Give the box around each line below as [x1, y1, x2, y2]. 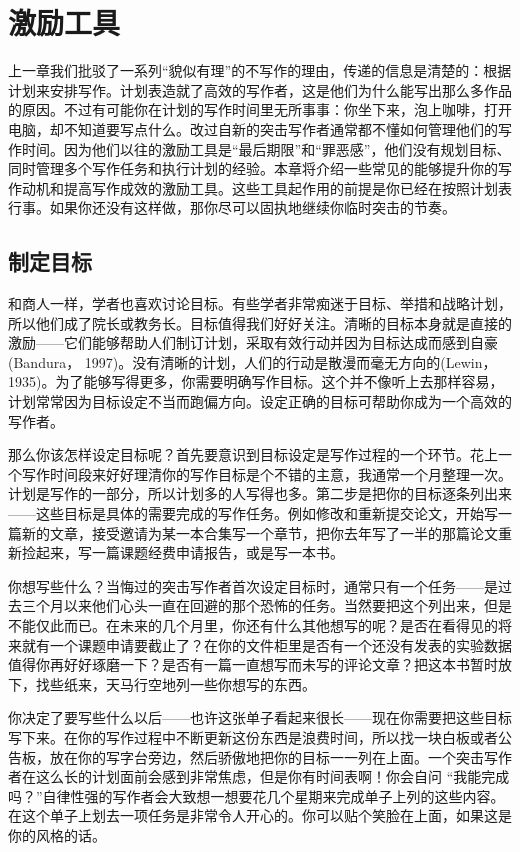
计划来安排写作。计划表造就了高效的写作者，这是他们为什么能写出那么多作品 [8, 79, 512, 100]
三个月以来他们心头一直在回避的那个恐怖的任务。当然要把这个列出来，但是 [21, 595, 512, 616]
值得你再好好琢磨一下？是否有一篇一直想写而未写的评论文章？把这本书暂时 [8, 654, 498, 675]
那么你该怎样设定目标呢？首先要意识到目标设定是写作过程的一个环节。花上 [8, 444, 498, 465]
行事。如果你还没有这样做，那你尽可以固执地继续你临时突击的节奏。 [8, 197, 456, 218]
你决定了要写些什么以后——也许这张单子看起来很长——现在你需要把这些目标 [8, 707, 512, 728]
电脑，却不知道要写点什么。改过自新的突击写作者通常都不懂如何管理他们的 [8, 118, 498, 139]
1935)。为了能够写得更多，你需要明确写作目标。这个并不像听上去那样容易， [8, 371, 504, 392]
